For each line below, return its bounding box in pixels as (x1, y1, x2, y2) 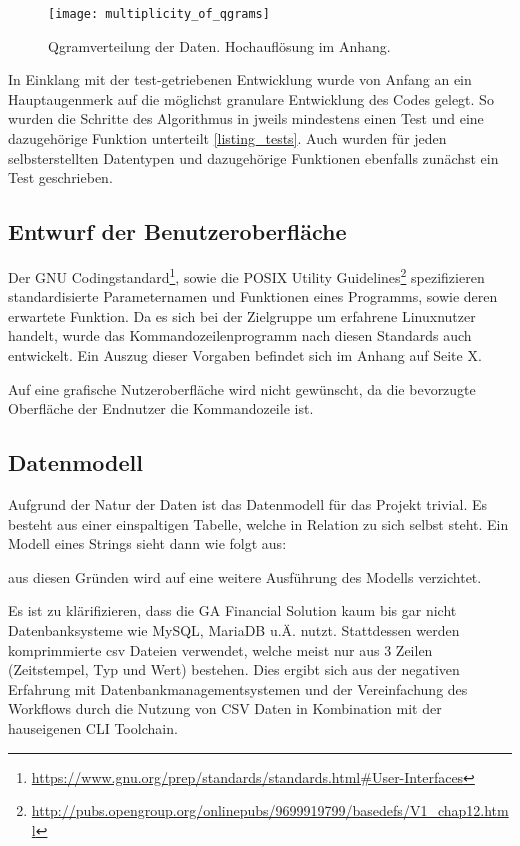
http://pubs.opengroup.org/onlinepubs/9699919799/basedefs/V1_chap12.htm (31, 800, 509, 821)
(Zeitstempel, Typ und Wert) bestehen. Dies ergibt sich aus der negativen (8, 659, 460, 680)
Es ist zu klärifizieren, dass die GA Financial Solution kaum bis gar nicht (8, 600, 457, 621)
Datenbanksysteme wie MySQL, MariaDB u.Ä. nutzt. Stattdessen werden (8, 620, 460, 640)
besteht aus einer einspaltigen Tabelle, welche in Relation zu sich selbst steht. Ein (8, 513, 509, 534)
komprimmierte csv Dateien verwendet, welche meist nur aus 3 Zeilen (8, 639, 433, 660)
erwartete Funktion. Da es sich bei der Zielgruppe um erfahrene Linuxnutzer (8, 305, 476, 326)
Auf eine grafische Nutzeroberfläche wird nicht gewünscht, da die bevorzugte (8, 378, 476, 399)
